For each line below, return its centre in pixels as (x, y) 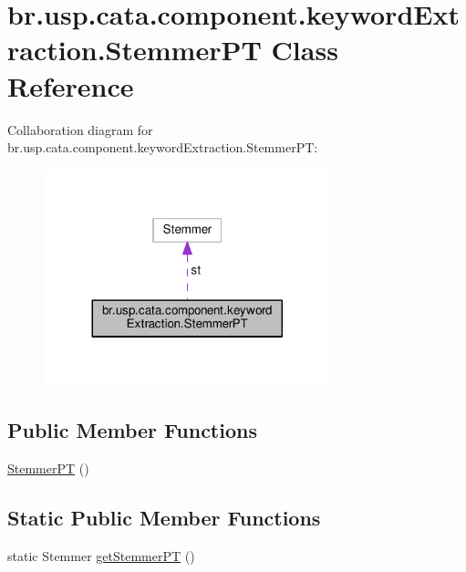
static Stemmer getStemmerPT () (101, 555)
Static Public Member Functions (164, 517)
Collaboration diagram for (80, 129)
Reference (71, 85)
